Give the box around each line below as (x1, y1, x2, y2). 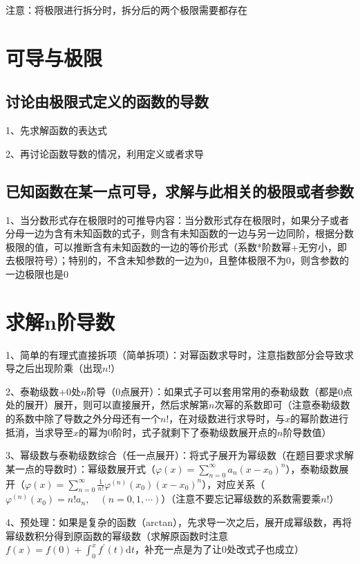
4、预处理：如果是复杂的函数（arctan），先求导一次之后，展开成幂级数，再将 (6, 515, 352, 529)
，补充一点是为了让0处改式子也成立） (134, 542, 304, 556)
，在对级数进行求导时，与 (169, 411, 285, 426)
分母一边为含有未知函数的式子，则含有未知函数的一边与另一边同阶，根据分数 (6, 226, 354, 241)
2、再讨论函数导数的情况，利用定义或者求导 (6, 146, 204, 160)
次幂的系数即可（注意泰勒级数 (214, 397, 350, 412)
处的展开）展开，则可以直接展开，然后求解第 (6, 397, 209, 412)
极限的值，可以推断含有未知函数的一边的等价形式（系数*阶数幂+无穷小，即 (6, 239, 347, 254)
